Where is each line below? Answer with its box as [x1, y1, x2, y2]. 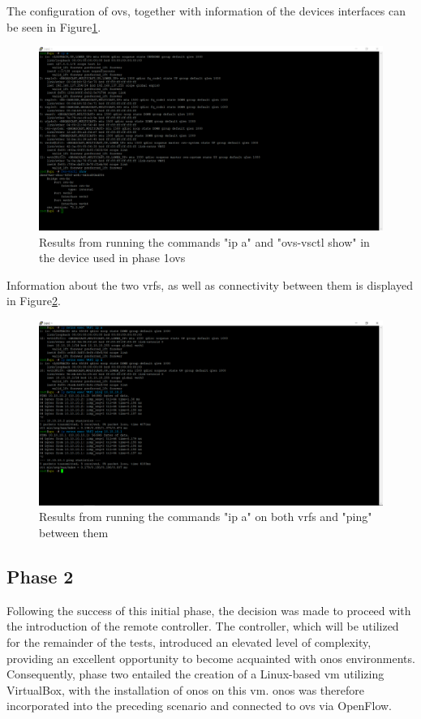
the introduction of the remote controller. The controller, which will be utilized [6, 618, 399, 635]
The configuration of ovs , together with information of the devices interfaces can [6, 2, 406, 19]
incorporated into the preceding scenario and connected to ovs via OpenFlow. [6, 697, 392, 714]
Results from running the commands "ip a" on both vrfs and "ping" [39, 508, 372, 525]
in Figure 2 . [6, 292, 61, 309]
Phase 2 [6, 563, 74, 588]
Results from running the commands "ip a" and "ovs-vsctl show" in [39, 233, 370, 250]
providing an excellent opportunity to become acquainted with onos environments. [6, 649, 415, 666]
